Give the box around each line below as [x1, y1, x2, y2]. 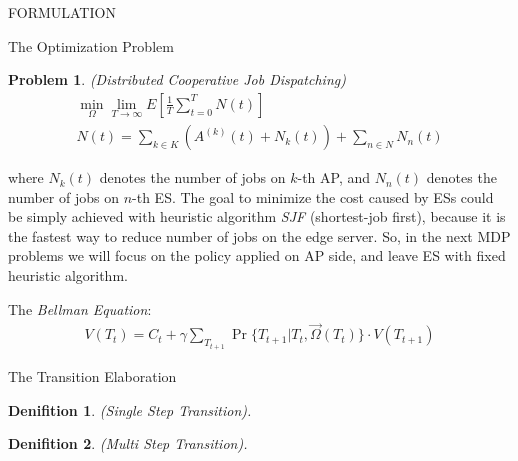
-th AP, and [297, 167, 371, 188]
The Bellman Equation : [8, 298, 152, 319]
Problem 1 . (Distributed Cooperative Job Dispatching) [8, 69, 346, 90]
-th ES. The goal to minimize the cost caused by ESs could [132, 186, 494, 207]
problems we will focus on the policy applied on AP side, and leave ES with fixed [8, 245, 506, 266]
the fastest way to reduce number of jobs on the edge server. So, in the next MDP [8, 225, 511, 246]
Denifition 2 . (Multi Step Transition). [8, 433, 248, 454]
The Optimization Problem [8, 35, 174, 56]
